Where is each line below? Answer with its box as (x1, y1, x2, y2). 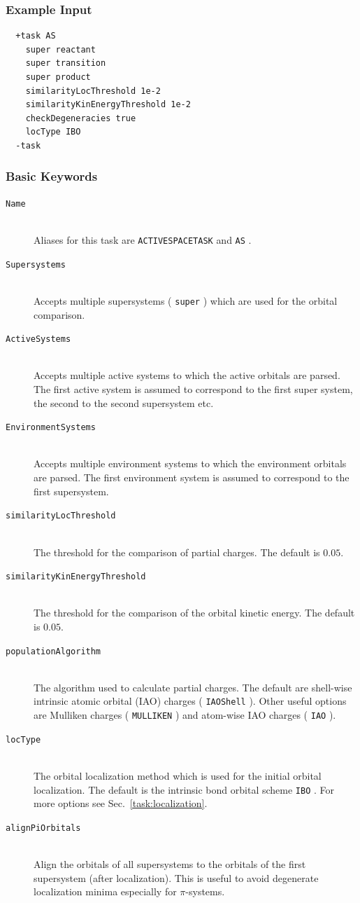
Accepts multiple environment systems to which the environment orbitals (34, 456, 347, 471)
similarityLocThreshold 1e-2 (25, 85, 161, 96)
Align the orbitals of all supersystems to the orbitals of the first (34, 857, 306, 871)
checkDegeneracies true (25, 113, 136, 123)
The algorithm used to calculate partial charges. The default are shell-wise (34, 680, 352, 694)
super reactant (25, 44, 96, 55)
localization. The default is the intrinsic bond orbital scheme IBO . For (34, 782, 335, 797)
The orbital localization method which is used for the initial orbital (34, 768, 322, 783)
